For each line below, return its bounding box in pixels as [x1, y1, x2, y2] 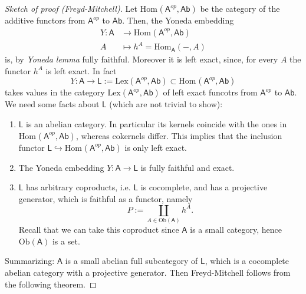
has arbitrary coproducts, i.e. [26, 181, 131, 193]
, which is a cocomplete [205, 255, 289, 267]
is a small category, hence [190, 223, 282, 236]
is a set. [52, 234, 80, 247]
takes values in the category [5, 86, 105, 98]
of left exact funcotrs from [163, 86, 258, 98]
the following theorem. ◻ [5, 278, 97, 290]
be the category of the [200, 2, 280, 14]
